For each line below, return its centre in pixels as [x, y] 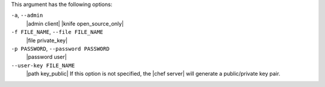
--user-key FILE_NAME [43, 65]
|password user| [47, 57]
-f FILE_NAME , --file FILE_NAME [57, 32]
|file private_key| [47, 40]
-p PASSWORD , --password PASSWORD [60, 48]
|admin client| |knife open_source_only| [75, 23]
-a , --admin [27, 15]
